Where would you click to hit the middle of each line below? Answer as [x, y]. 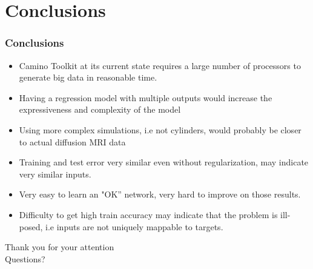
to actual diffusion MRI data [72, 141]
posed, [31, 226]
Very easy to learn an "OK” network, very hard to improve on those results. [160, 194]
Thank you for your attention [60, 247]
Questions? [25, 258]
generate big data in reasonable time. [88, 77]
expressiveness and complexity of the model [100, 109]
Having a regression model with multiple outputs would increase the [146, 97]
